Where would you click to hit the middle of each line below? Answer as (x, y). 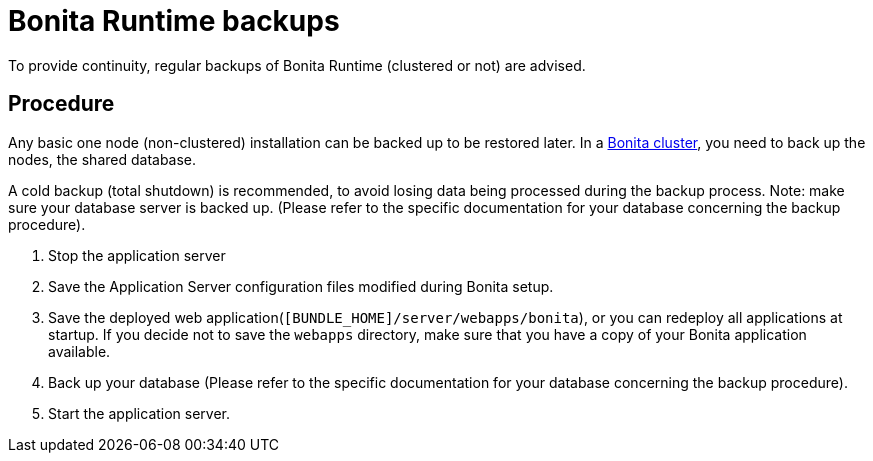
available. (79, 351)
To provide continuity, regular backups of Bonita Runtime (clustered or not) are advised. (297, 65)
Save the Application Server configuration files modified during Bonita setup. (301, 286)
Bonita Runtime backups (174, 21)
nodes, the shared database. (102, 159)
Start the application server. (139, 413)
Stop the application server (137, 255)
